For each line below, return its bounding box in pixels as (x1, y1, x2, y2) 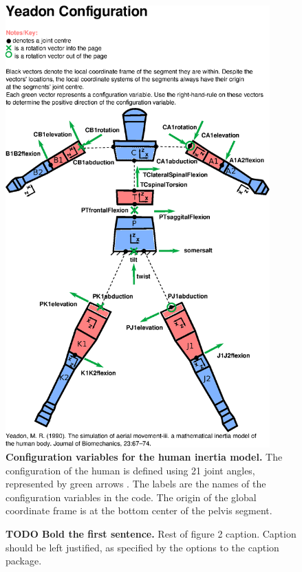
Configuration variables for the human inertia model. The (6, 450, 283, 464)
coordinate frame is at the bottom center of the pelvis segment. (6, 503, 272, 518)
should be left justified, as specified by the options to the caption (6, 540, 279, 554)
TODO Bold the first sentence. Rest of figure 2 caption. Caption (6, 527, 296, 541)
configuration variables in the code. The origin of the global (6, 489, 257, 504)
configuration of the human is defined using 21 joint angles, (6, 463, 255, 477)
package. (6, 553, 42, 568)
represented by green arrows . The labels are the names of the (6, 476, 266, 491)
